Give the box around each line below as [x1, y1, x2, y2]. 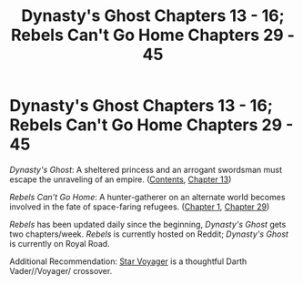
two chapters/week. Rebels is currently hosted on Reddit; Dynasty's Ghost [9, 229, 289, 239]
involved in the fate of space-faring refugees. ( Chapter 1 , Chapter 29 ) [9, 201, 270, 212]
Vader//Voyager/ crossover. [9, 265, 113, 276]
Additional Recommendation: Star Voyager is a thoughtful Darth [9, 256, 247, 267]
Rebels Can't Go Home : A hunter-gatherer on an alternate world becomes [9, 191, 286, 202]
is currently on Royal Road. [9, 238, 111, 249]
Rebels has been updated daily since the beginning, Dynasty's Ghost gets [9, 219, 287, 229]
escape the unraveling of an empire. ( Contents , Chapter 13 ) [9, 174, 232, 185]
